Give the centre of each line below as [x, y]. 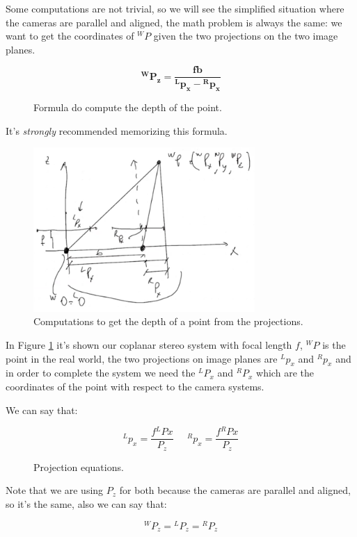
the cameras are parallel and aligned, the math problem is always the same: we [174, 22]
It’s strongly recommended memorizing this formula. [117, 130]
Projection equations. [79, 466]
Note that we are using [55, 490]
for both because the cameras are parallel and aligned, [235, 490]
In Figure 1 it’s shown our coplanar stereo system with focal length [149, 345]
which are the [285, 373]
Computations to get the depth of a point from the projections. [168, 321]
